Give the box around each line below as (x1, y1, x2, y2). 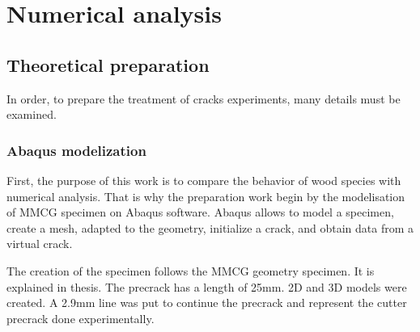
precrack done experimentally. (6, 309, 155, 326)
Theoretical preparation (6, 52, 210, 77)
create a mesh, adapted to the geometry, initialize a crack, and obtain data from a (6, 219, 414, 236)
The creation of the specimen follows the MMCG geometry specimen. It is (6, 262, 375, 279)
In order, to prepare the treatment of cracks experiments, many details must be (6, 90, 401, 107)
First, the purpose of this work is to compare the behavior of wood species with (6, 171, 401, 188)
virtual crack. (6, 235, 73, 252)
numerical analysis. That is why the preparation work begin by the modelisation (6, 187, 405, 204)
